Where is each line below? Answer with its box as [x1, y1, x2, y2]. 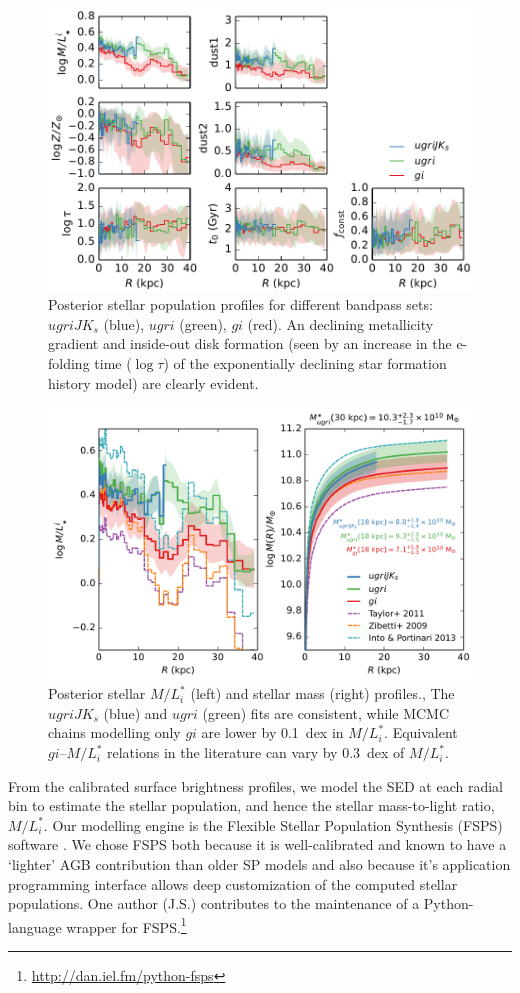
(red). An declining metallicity [247, 313, 434, 334]
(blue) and [103, 702, 168, 723]
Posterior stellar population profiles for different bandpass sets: [48, 294, 433, 315]
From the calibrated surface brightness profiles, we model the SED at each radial [8, 775, 504, 796]
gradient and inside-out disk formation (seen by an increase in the [48, 333, 452, 354]
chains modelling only [48, 722, 181, 743]
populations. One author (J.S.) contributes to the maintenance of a [8, 893, 420, 914]
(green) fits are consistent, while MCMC [202, 702, 450, 723]
